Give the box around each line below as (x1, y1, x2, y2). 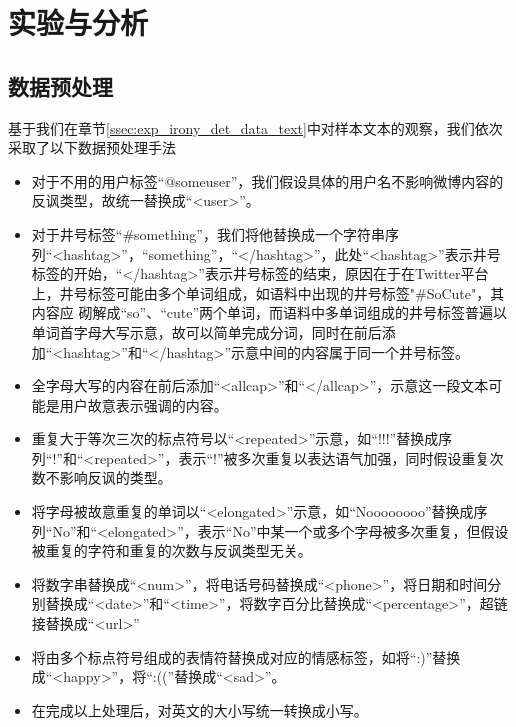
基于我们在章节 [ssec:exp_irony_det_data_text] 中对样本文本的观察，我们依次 (8, 117, 503, 138)
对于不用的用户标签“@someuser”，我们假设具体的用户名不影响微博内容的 (31, 170, 504, 191)
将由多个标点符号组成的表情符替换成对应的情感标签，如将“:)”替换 (31, 646, 461, 667)
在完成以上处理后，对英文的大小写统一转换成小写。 (31, 699, 368, 720)
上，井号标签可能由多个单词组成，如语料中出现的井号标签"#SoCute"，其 (31, 282, 505, 303)
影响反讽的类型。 (59, 467, 172, 488)
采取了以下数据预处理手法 (8, 137, 176, 158)
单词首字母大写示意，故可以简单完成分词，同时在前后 (31, 321, 382, 342)
